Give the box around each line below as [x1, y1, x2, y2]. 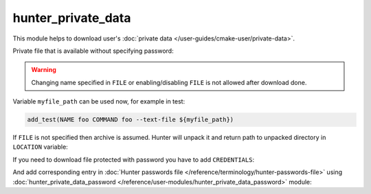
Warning [31, 66, 56, 74]
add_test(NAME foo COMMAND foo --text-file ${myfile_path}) [27, 116, 234, 123]
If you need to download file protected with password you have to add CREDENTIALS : [12, 155, 254, 164]
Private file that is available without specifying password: [12, 47, 175, 55]
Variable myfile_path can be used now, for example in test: [12, 97, 185, 106]
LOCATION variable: [12, 143, 68, 151]
